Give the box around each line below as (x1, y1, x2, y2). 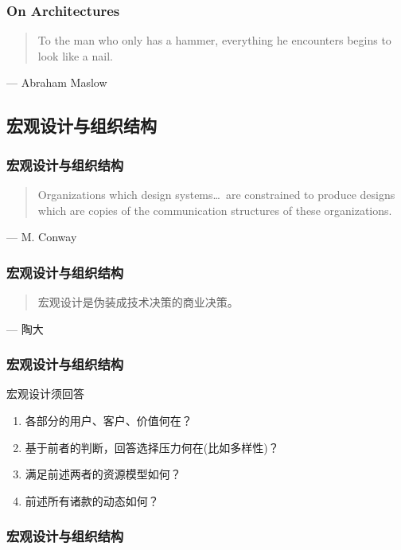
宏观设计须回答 (6, 385, 84, 402)
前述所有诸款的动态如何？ (25, 492, 159, 509)
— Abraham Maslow (6, 74, 107, 91)
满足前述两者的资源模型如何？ (25, 466, 181, 482)
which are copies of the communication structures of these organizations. (37, 201, 392, 218)
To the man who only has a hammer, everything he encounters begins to (37, 32, 391, 49)
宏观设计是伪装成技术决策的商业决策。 (37, 294, 239, 310)
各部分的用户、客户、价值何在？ (25, 412, 193, 428)
